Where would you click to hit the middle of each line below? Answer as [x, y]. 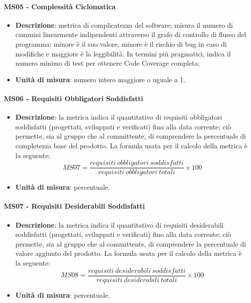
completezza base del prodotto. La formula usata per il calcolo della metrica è [131, 145]
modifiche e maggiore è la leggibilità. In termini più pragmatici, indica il [123, 53]
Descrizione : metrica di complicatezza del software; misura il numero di [124, 25]
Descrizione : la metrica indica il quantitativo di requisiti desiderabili [119, 224]
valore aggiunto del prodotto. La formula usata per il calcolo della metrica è [128, 253]
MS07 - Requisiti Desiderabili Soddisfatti [74, 206]
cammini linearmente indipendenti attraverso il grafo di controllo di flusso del [131, 34]
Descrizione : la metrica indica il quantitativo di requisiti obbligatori [119, 117]
